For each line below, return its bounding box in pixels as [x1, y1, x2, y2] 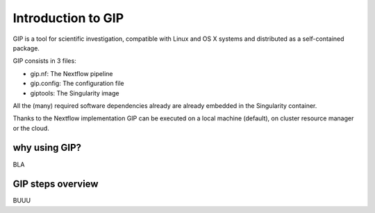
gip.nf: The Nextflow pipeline [30, 69, 113, 77]
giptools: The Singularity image [30, 89, 119, 97]
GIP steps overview [12, 178, 99, 190]
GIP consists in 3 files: [12, 57, 76, 65]
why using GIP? [12, 142, 82, 154]
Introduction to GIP [12, 10, 124, 26]
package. [12, 44, 40, 52]
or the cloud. [12, 124, 50, 132]
